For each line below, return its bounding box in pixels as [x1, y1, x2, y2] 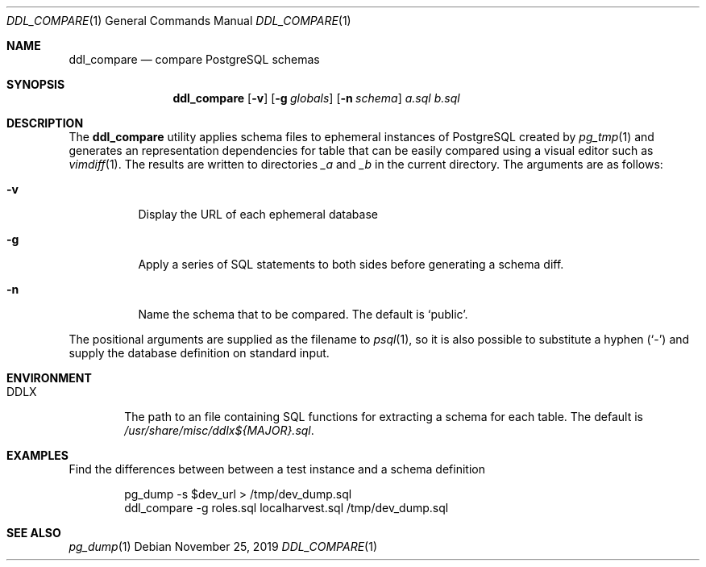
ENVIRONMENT [6, 371, 92, 385]
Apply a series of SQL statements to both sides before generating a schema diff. [138, 257, 564, 271]
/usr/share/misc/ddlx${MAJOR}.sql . [124, 423, 314, 437]
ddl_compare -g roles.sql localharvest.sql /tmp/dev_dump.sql [124, 501, 449, 515]
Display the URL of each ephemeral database [138, 207, 378, 221]
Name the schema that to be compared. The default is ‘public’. [138, 307, 468, 321]
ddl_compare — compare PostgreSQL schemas [69, 52, 320, 66]
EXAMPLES [6, 448, 69, 462]
